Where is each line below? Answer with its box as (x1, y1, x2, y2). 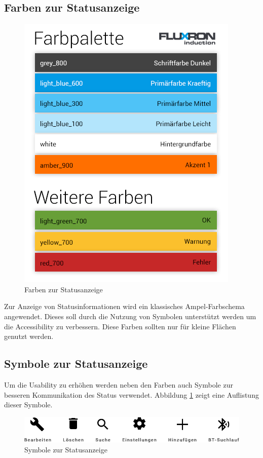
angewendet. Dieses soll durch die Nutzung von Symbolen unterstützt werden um (4, 311, 256, 321)
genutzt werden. (4, 331, 54, 341)
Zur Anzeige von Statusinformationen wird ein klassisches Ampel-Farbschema (4, 301, 245, 312)
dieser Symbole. (4, 399, 53, 410)
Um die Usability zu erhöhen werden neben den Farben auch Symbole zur (4, 379, 233, 390)
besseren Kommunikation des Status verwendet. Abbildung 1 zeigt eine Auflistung (4, 389, 259, 400)
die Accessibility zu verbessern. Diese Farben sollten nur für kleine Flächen (4, 321, 236, 331)
